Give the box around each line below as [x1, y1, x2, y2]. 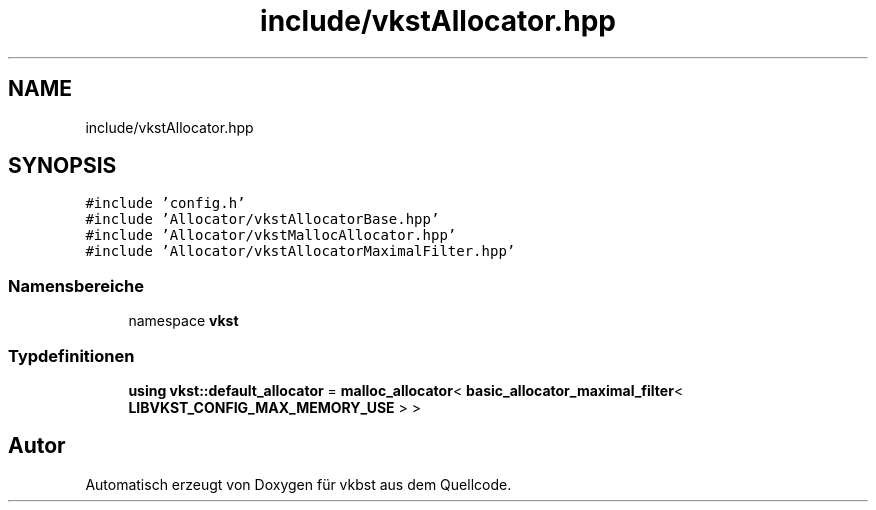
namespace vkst [128, 312, 239, 330]
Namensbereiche [8, 275, 145, 296]
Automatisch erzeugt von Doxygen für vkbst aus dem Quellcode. [85, 475, 512, 493]
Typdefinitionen [8, 345, 135, 366]
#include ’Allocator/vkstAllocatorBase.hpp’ [85, 211, 440, 228]
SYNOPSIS [8, 153, 117, 179]
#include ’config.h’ [85, 195, 246, 212]
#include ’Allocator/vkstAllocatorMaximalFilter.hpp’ [85, 243, 516, 260]
